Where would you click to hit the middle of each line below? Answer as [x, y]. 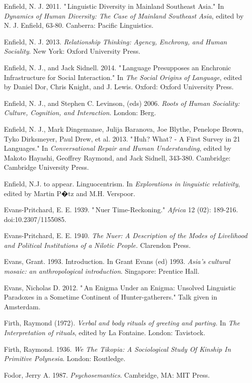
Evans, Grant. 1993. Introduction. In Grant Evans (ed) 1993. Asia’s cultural [117, 261]
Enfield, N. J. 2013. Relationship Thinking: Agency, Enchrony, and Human [116, 41]
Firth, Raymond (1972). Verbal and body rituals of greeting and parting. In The [122, 323]
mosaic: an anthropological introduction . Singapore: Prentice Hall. [102, 271]
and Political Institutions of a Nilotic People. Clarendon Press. [97, 245]
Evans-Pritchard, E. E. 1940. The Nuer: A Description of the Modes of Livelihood [126, 235]
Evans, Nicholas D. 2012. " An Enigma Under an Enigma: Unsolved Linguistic [120, 287]
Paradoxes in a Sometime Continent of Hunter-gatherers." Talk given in [111, 297]
